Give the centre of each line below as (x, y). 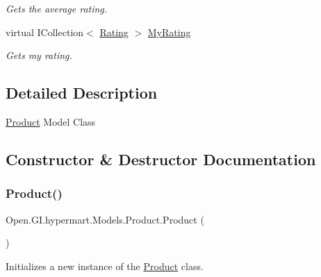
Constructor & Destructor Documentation (161, 159)
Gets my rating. (39, 55)
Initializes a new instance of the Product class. (105, 266)
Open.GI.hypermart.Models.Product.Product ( (105, 219)
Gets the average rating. (57, 8)
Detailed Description (82, 93)
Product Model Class (51, 121)
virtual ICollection (45, 32)
